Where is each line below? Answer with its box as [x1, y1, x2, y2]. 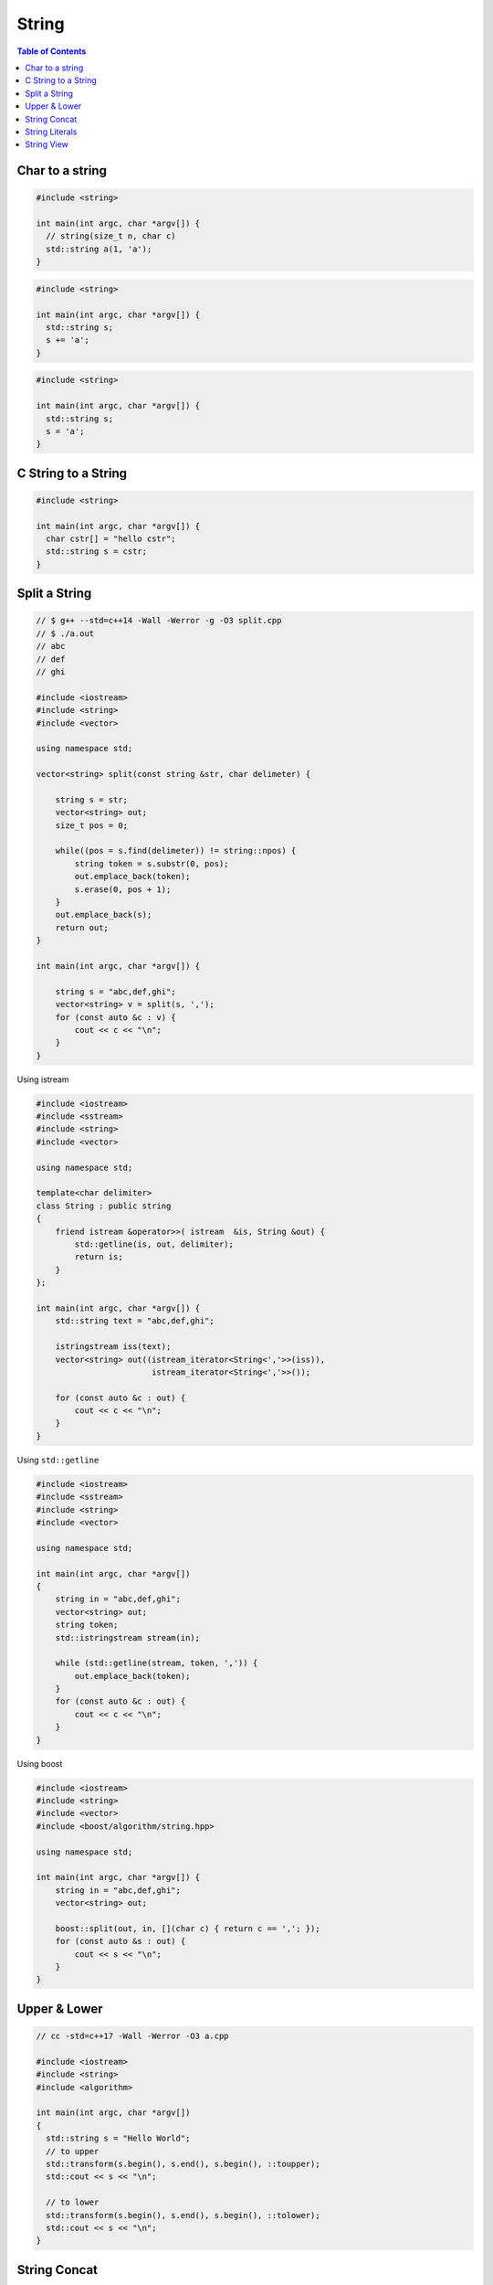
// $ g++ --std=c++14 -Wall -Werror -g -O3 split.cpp [36, 615, 282, 626]
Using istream [16, 1074, 69, 1085]
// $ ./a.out [36, 628, 95, 639]
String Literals [25, 126, 78, 137]
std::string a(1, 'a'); [46, 243, 152, 254]
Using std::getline [16, 1454, 100, 1465]
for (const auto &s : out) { [55, 1936, 186, 1947]
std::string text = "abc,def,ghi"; [55, 1316, 215, 1326]
